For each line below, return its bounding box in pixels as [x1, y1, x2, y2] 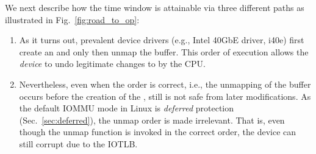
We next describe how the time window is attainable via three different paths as [5, 1, 304, 13]
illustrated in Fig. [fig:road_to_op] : [5, 13, 140, 26]
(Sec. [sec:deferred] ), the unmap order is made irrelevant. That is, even [19, 113, 285, 126]
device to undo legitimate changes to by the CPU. [19, 57, 206, 70]
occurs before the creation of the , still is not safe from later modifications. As [19, 89, 311, 102]
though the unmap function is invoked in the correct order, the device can [19, 125, 296, 138]
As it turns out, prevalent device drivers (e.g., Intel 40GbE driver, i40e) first [19, 33, 304, 46]
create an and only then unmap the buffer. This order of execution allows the [19, 45, 309, 58]
